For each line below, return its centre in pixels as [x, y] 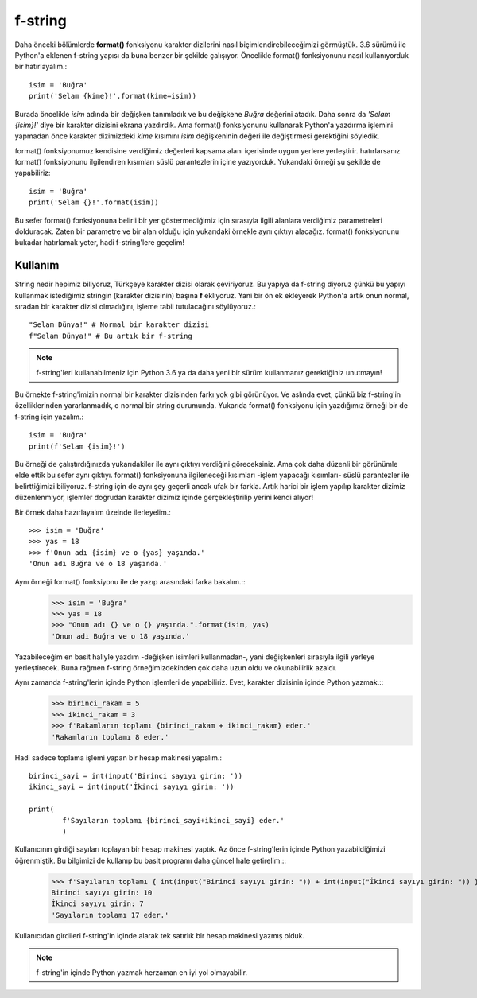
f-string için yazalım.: [49, 417]
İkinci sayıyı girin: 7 [98, 904]
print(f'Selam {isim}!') [77, 446]
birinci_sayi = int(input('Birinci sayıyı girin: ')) [136, 776]
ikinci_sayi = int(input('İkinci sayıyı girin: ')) [132, 787]
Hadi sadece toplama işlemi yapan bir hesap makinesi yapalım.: [118, 757]
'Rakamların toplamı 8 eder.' [110, 737]
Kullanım [37, 265]
